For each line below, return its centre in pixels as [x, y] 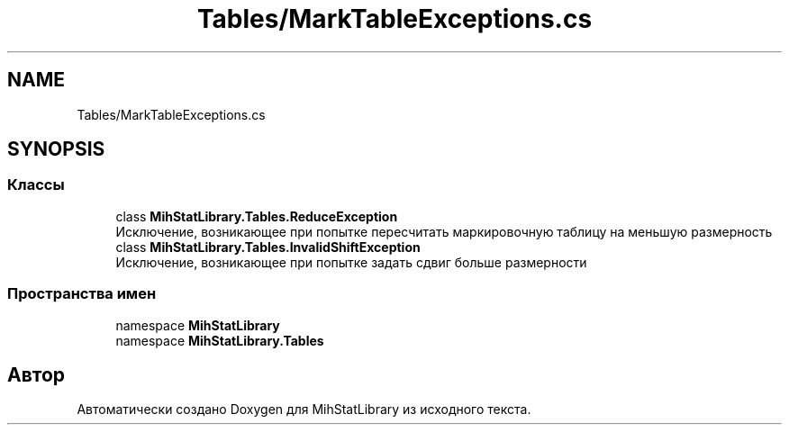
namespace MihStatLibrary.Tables [220, 340]
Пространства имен [82, 294]
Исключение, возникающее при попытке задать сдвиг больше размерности [351, 262]
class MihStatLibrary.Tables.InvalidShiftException [268, 247]
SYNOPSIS [56, 149]
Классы [36, 185]
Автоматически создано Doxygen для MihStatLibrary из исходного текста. [304, 409]
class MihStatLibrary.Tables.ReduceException [257, 216]
